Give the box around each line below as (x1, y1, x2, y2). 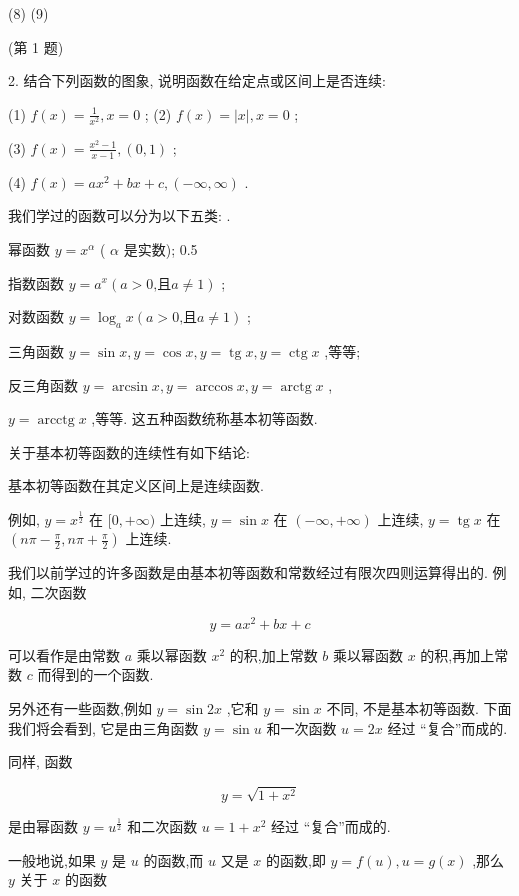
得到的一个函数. (51, 664, 154, 685)
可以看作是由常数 (8, 644, 120, 665)
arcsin (112, 379, 148, 394)
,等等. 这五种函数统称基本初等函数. (91, 408, 318, 429)
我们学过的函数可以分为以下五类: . (8, 205, 231, 226)
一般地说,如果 (8, 849, 96, 870)
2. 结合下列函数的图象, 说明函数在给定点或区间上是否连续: (8, 70, 386, 91)
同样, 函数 (8, 751, 73, 772)
